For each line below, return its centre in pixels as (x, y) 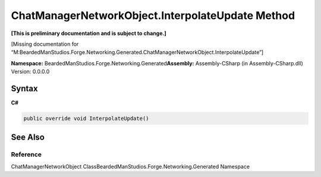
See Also (28, 138)
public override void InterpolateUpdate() (86, 118)
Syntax (24, 88)
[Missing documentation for (45, 44)
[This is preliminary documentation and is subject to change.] (89, 33)
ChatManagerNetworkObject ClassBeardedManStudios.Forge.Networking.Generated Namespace (130, 166)
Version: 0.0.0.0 (30, 72)
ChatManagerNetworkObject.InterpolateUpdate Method (153, 15)
